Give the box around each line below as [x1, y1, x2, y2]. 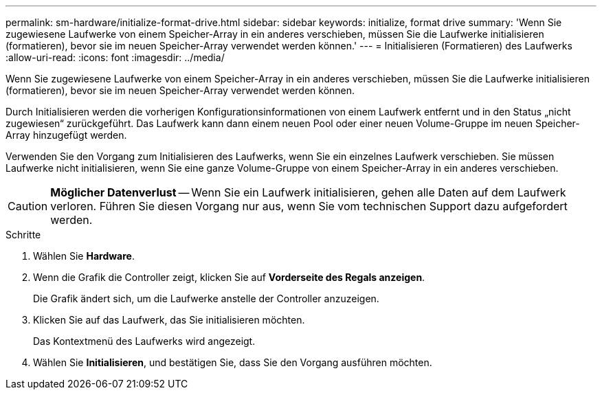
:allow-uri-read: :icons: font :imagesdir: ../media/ [5, 52, 225, 63]
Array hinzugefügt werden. [5, 129, 127, 141]
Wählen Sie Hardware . [33, 250, 135, 262]
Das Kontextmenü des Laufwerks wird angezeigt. [33, 335, 256, 347]
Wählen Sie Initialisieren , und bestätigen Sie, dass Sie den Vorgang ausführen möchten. [33, 357, 432, 368]
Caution [8, 199, 48, 213]
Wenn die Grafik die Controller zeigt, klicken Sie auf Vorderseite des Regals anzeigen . [33, 271, 425, 283]
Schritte [5, 229, 41, 240]
